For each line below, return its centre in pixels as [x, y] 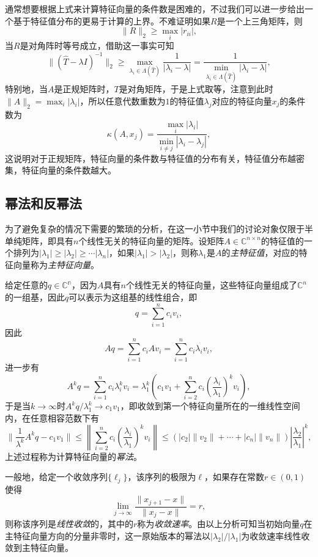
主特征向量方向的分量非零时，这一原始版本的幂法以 [108, 535]
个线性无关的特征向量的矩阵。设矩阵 [151, 240]
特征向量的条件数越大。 [69, 170]
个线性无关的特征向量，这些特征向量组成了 [211, 285]
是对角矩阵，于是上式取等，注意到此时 [196, 89]
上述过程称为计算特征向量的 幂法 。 [73, 456]
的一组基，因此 [35, 297]
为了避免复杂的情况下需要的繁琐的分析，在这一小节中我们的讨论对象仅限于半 [159, 228]
